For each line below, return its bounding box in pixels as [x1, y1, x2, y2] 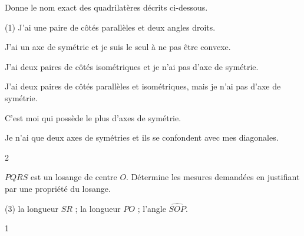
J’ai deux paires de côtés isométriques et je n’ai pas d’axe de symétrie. [5, 60, 259, 72]
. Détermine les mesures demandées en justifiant [126, 171, 300, 183]
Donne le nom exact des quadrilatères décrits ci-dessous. [5, 1, 208, 13]
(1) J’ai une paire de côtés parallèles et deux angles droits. [5, 21, 216, 33]
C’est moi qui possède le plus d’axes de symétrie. [5, 111, 181, 124]
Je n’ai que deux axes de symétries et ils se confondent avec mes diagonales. [5, 131, 279, 144]
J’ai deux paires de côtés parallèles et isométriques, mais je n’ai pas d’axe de [5, 80, 281, 92]
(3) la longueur [5, 202, 59, 214]
